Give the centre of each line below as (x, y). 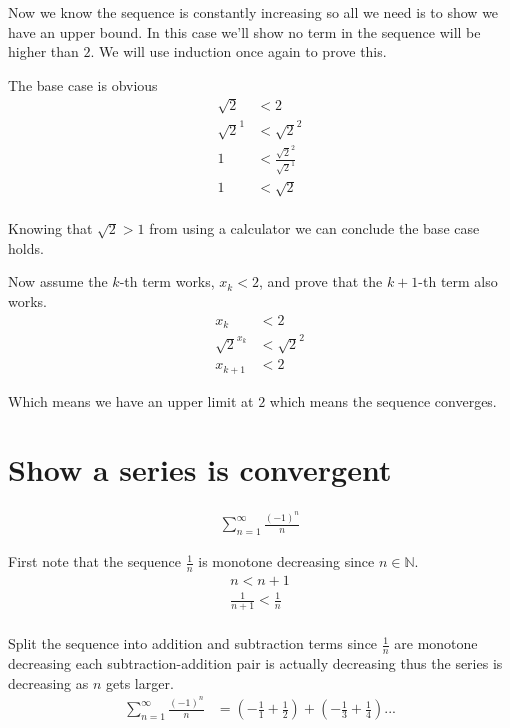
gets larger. (140, 682)
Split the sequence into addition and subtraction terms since (193, 643)
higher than (43, 51)
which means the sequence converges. (383, 400)
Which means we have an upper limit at (131, 400)
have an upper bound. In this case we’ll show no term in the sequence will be (244, 31)
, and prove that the (320, 281)
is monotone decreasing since (286, 561)
